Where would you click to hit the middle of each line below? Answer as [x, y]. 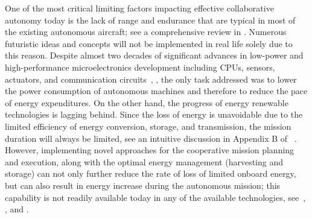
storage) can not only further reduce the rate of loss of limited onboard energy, [151, 173]
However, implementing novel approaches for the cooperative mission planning [150, 150]
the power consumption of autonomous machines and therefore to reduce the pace [156, 91]
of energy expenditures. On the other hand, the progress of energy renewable [147, 102]
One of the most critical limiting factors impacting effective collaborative [139, 8]
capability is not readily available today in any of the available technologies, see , [155, 197]
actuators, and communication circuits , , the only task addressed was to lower [151, 79]
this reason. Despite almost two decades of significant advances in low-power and [154, 55]
